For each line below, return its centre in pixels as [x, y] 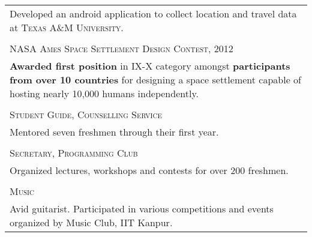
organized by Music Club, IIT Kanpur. [91, 222]
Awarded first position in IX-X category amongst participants [150, 66]
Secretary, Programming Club [74, 153]
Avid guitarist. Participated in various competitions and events [142, 208]
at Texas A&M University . [67, 27]
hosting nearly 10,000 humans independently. [104, 93]
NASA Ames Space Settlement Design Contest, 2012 [121, 48]
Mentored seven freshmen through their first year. [114, 132]
